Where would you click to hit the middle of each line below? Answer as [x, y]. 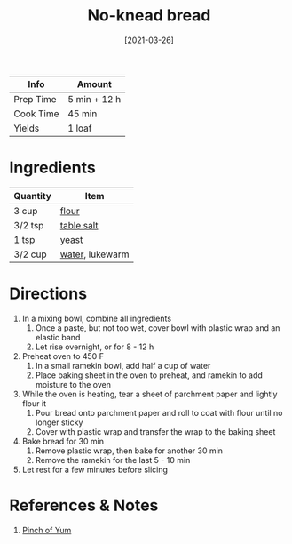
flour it [34, 403]
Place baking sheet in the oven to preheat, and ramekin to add [149, 375]
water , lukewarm [95, 254]
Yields [27, 128]
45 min [83, 114]
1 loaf [80, 128]
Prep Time [35, 99]
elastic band [58, 337]
